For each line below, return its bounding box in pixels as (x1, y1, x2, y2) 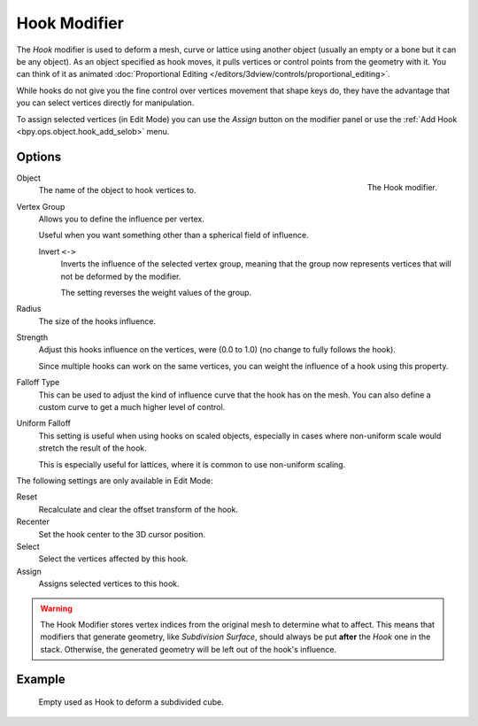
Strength (16, 332, 49, 343)
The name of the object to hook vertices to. (38, 185, 197, 196)
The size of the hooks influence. (38, 315, 157, 327)
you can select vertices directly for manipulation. (16, 97, 195, 108)
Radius (16, 304, 42, 314)
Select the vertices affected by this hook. (38, 553, 189, 564)
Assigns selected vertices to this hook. (38, 578, 181, 589)
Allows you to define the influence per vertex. (38, 213, 205, 224)
